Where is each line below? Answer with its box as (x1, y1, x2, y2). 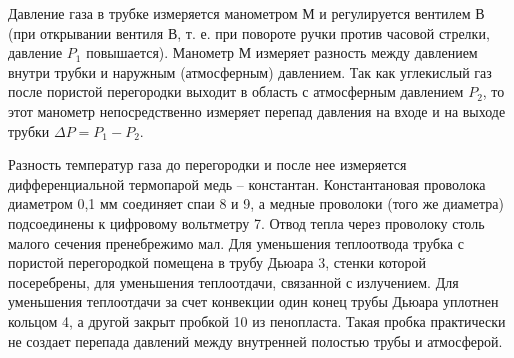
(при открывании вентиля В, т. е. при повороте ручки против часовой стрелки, (8, 22, 490, 43)
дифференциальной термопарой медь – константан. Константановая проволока (8, 173, 486, 194)
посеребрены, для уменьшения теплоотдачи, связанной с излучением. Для (8, 271, 459, 292)
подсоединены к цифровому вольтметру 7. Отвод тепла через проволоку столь (8, 212, 485, 233)
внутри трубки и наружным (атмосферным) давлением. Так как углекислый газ (8, 61, 492, 82)
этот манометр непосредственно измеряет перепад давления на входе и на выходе (8, 100, 506, 121)
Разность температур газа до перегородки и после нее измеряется (8, 154, 407, 175)
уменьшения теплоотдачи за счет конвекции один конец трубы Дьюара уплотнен (8, 291, 499, 312)
